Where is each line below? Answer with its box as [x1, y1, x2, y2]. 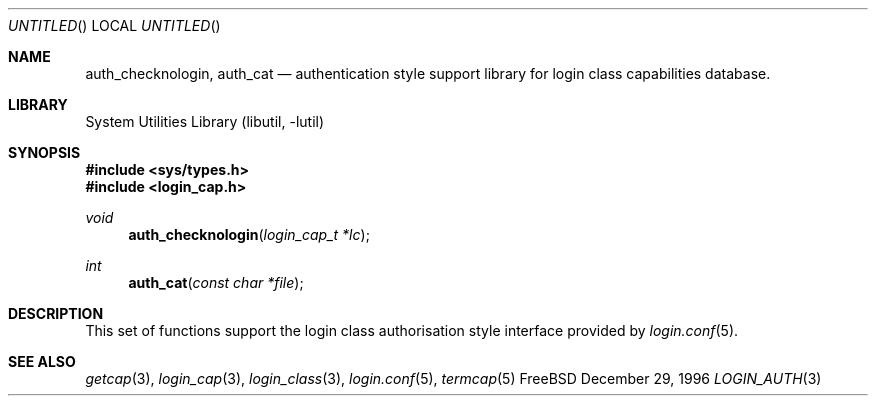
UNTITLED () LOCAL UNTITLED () [8, 17, 221, 34]
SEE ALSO [8, 353, 76, 370]
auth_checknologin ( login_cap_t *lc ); [128, 226, 370, 243]
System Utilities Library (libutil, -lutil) [85, 113, 325, 130]
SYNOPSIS [8, 144, 81, 161]
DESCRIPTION [8, 305, 104, 322]
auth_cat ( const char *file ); [128, 274, 304, 291]
